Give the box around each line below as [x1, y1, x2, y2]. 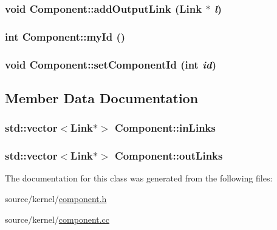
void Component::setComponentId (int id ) [5, 56, 217, 72]
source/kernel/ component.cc [5, 212, 110, 225]
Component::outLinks [115, 148, 223, 163]
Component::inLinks [115, 120, 216, 135]
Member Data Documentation [5, 88, 199, 107]
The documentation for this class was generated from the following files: [5, 172, 273, 184]
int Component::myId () [5, 29, 126, 44]
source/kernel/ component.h [5, 192, 107, 205]
